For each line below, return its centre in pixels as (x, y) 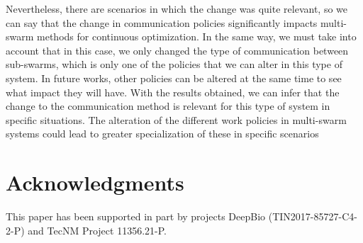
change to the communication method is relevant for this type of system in (168, 106)
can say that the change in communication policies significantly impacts (162, 22)
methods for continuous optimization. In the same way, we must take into (197, 36)
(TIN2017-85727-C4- (313, 216)
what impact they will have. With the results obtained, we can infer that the (173, 92)
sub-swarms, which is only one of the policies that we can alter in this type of (174, 64)
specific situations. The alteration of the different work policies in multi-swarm (176, 119)
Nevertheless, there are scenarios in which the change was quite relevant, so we (177, 9)
